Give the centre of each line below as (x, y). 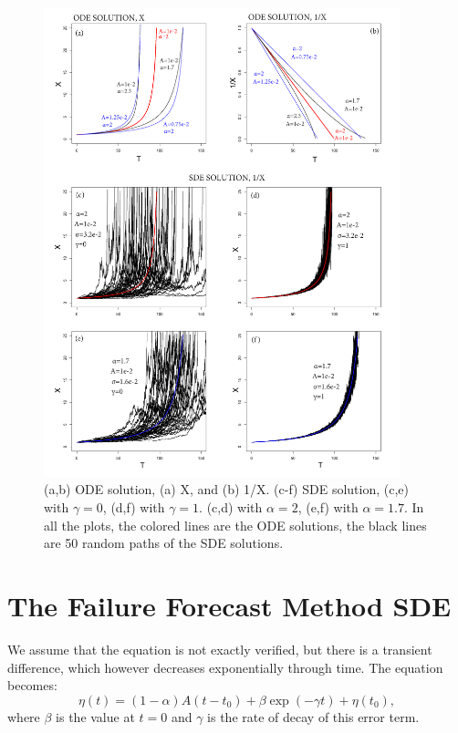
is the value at (95, 716)
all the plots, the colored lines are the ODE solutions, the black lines (235, 525)
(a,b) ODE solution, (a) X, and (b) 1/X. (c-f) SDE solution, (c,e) (226, 489)
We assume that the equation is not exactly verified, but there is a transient (220, 649)
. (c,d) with (231, 507)
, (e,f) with (328, 507)
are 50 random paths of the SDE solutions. (164, 543)
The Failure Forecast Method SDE (229, 606)
